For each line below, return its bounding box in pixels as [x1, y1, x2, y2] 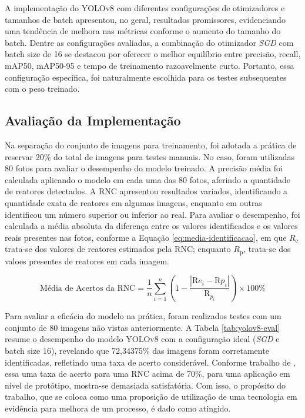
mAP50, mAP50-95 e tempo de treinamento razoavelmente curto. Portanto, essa [5, 59, 294, 71]
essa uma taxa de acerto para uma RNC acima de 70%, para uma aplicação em [5, 367, 290, 380]
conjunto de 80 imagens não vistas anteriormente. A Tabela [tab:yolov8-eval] [5, 321, 280, 333]
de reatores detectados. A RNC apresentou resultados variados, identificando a [5, 185, 288, 197]
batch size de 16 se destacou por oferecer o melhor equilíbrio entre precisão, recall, [5, 48, 301, 60]
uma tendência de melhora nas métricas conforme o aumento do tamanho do [5, 25, 281, 37]
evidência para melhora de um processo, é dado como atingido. [5, 402, 231, 414]
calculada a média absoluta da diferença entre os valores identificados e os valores [5, 220, 298, 232]
